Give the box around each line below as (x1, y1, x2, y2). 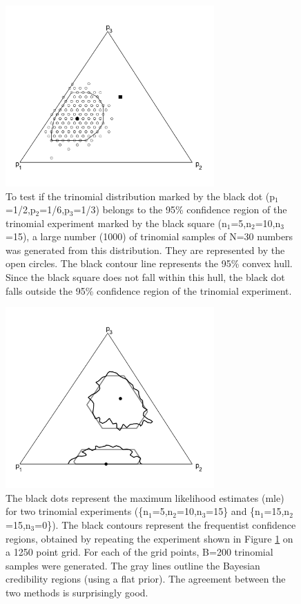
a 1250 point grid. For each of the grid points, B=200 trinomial (6, 545, 273, 559)
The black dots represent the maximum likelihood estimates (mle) (6, 490, 284, 505)
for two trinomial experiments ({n (6, 504, 149, 518)
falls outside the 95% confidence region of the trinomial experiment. (6, 283, 292, 298)
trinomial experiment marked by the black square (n (6, 215, 227, 230)
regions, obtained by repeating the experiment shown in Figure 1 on (6, 531, 293, 545)
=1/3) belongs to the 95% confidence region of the (73, 202, 287, 217)
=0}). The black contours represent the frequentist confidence (35, 517, 296, 532)
